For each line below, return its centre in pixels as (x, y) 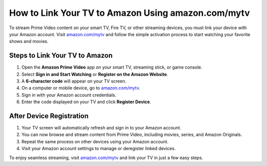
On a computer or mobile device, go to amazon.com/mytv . (81, 88)
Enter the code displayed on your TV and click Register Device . (86, 102)
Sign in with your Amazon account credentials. (69, 95)
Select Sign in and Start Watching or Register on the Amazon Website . (95, 74)
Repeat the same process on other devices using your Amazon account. (95, 141)
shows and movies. (29, 41)
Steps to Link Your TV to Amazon (61, 56)
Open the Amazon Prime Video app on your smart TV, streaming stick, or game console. (112, 67)
